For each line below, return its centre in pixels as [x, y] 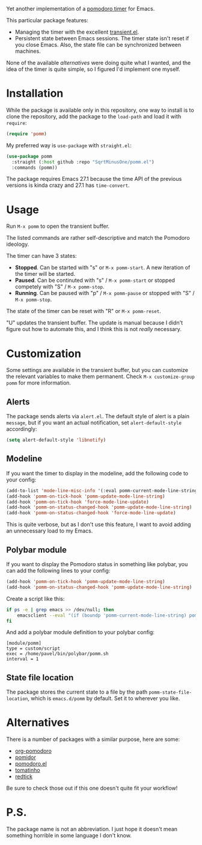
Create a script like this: [35, 599]
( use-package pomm [29, 156]
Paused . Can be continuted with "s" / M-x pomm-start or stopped [95, 280]
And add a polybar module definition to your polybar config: [81, 632]
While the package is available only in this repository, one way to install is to [100, 110]
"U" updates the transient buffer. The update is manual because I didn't [95, 323]
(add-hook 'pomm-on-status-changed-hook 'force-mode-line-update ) [91, 513]
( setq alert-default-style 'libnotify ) [56, 440]
